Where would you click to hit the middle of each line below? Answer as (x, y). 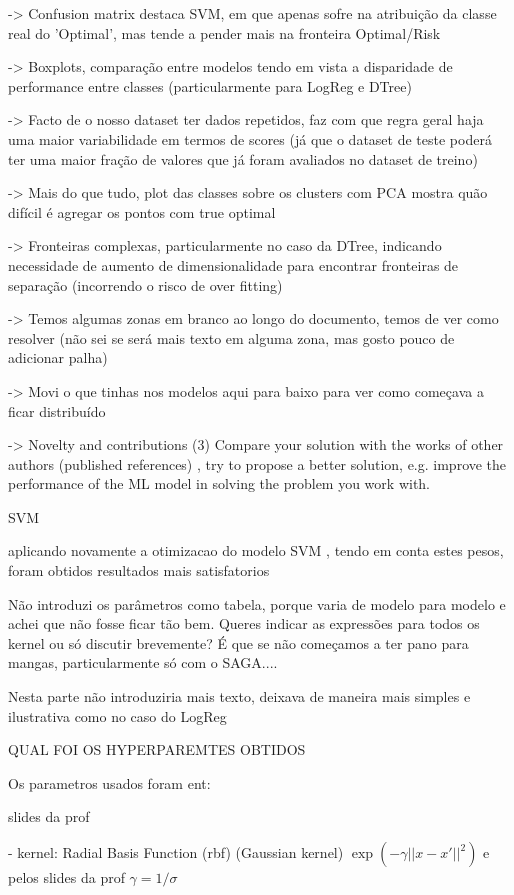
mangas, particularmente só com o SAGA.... (143, 662)
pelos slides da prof (66, 877)
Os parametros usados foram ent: (109, 782)
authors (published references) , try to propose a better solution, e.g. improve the (257, 463)
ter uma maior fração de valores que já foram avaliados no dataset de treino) (243, 158)
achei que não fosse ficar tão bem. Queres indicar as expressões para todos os (244, 623)
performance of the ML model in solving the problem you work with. (219, 483)
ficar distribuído (57, 410)
